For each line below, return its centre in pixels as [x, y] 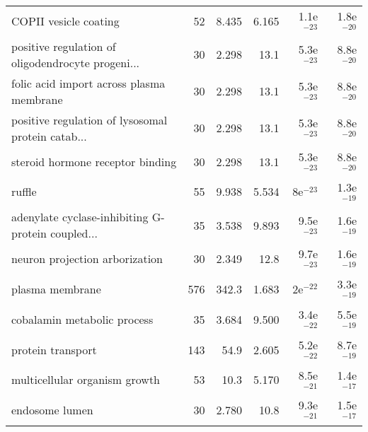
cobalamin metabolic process [82, 319]
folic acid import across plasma [88, 83]
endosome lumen [52, 410]
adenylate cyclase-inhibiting [80, 217]
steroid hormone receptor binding [94, 161]
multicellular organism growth [86, 380]
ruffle [24, 192]
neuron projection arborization [87, 259]
